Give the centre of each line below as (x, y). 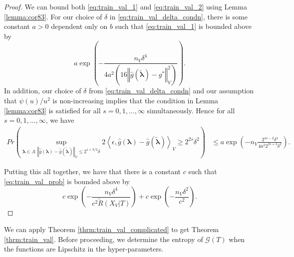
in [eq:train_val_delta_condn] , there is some (178, 16)
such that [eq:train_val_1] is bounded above (183, 26)
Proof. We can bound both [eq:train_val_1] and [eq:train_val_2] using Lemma (126, 6)
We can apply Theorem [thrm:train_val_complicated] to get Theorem (112, 229)
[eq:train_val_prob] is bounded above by (67, 181)
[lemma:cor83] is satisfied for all (52, 110)
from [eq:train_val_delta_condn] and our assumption (171, 91)
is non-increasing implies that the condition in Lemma (136, 100)
